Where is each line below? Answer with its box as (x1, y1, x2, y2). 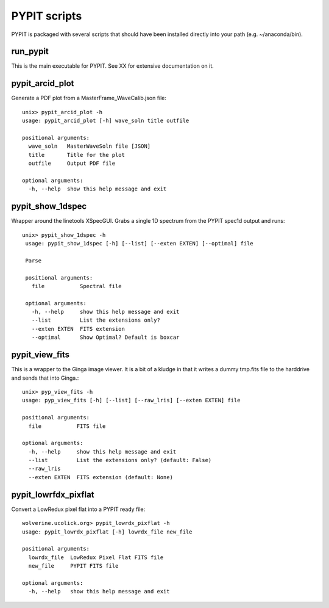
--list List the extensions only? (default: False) (28, 457, 212, 464)
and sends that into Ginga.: (11, 374, 79, 382)
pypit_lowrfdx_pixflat (11, 489, 94, 500)
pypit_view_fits (11, 350, 70, 360)
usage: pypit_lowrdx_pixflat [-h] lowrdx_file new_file (22, 528, 193, 535)
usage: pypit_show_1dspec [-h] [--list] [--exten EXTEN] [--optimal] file (25, 240, 253, 247)
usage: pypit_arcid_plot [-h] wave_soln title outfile (22, 117, 189, 125)
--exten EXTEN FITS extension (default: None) (28, 474, 174, 480)
